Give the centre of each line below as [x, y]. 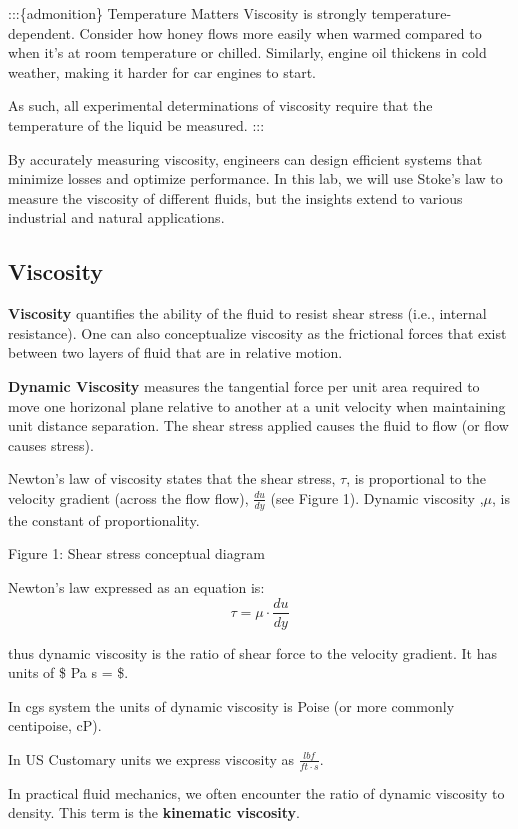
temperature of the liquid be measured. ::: [136, 124]
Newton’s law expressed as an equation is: [136, 586]
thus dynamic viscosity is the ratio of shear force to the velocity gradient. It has [253, 652]
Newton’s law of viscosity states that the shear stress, [172, 478]
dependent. [41, 32]
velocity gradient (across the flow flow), [128, 497]
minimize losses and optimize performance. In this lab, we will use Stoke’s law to [255, 178]
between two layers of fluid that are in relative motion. [175, 352]
